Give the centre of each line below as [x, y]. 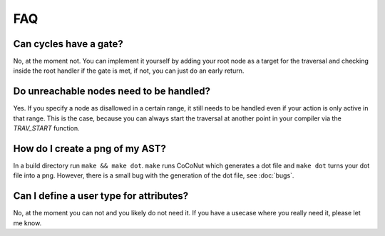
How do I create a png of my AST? [90, 149]
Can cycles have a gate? [68, 44]
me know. [27, 223]
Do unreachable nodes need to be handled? [112, 92]
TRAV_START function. [46, 128]
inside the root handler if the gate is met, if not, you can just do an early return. [129, 71]
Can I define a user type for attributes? [101, 196]
